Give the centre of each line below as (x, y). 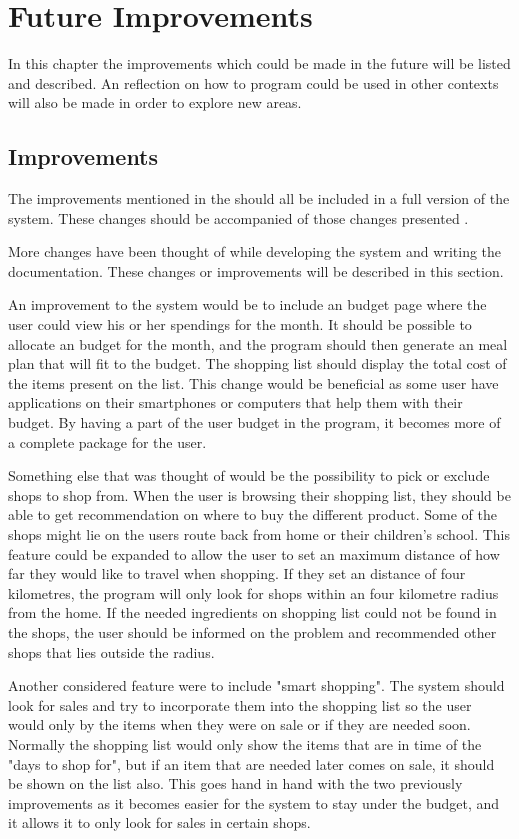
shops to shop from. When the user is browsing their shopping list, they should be (259, 494)
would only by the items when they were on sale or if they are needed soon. (239, 724)
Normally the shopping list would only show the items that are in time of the (245, 743)
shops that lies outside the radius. (111, 651)
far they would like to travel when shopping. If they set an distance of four (237, 573)
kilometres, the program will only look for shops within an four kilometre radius (253, 592)
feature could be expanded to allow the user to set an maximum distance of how (254, 553)
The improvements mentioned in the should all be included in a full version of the (259, 198)
